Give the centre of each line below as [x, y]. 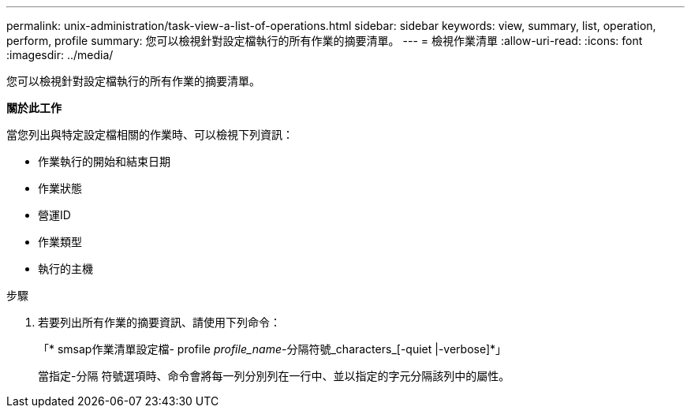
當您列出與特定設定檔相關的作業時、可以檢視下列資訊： [150, 134]
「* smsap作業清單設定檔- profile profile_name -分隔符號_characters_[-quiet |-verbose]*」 [273, 349]
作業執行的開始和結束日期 [104, 161]
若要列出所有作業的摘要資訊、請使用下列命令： [159, 322]
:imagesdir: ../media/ [60, 55]
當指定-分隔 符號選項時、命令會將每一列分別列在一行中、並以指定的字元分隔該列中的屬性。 [274, 376]
